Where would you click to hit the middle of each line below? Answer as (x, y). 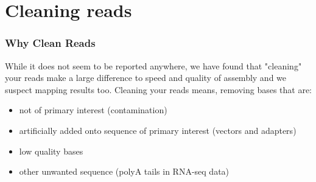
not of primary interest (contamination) (93, 110)
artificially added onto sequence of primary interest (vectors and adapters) (158, 130)
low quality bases (51, 151)
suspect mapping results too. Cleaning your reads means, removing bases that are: (159, 89)
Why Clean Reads (50, 43)
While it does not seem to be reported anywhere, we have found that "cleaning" (153, 65)
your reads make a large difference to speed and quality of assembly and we (146, 78)
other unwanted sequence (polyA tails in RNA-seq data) (124, 171)
